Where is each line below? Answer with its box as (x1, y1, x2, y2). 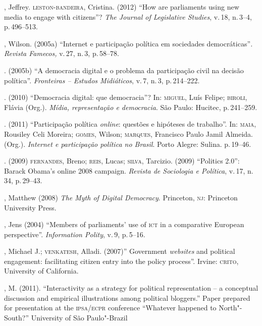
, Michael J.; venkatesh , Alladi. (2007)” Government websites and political (4, 246, 235, 256)
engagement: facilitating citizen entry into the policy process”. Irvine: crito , (4, 255, 239, 266)
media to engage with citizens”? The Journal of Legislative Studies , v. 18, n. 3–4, (4, 11, 252, 22)
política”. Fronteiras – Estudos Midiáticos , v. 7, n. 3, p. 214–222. (4, 75, 200, 85)
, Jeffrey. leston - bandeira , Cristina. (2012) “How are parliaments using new (4, 2, 239, 12)
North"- (219, 302, 242, 313)
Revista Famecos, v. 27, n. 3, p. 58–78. (4, 48, 119, 59)
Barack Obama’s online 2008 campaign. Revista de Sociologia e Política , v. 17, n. (4, 165, 253, 176)
